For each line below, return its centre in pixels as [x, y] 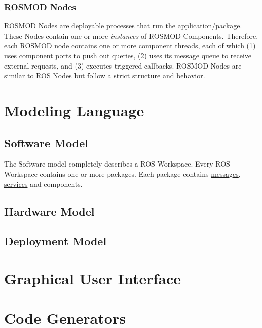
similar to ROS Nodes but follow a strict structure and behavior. [105, 75]
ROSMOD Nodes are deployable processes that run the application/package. [123, 26]
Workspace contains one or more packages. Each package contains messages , [122, 173]
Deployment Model [55, 241]
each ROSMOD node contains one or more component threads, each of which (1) [130, 45]
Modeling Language [74, 110]
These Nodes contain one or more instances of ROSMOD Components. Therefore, [131, 35]
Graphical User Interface [93, 278]
